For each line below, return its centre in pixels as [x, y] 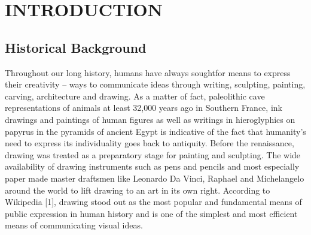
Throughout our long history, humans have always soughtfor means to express [148, 72]
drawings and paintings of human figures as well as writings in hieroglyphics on [150, 119]
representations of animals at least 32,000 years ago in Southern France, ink [144, 108]
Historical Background [76, 47]
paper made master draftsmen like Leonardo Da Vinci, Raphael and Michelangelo [155, 178]
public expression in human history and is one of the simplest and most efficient [151, 213]
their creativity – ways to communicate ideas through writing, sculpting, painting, [155, 84]
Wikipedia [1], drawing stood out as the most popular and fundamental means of [153, 202]
